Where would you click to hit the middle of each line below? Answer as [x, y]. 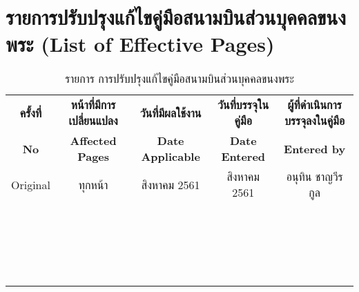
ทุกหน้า [93, 184]
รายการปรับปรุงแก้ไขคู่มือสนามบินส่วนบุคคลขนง [176, 17]
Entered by [315, 148]
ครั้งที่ [31, 113]
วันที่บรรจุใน [243, 105]
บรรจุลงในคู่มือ [315, 121]
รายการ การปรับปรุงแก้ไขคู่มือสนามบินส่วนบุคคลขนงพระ [179, 79]
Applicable [171, 157]
